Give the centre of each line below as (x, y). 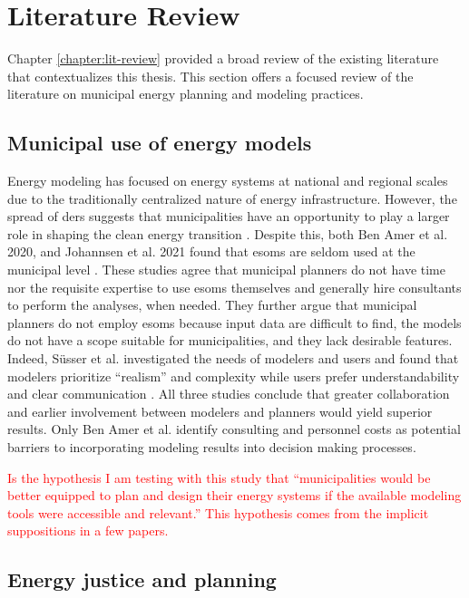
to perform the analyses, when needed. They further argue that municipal (212, 305)
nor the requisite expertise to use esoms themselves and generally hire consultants (234, 287)
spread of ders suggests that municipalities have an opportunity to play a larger (229, 216)
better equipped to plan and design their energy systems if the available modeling (234, 495)
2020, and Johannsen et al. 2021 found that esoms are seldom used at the (211, 251)
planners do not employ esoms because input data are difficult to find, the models (234, 322)
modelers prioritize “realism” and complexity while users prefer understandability (234, 376)
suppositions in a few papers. (88, 530)
